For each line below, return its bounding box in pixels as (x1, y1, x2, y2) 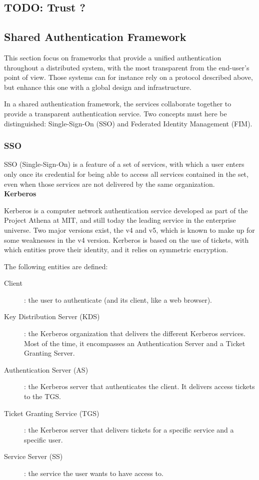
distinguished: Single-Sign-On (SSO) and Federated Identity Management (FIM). (4, 118, 252, 128)
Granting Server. (24, 348, 75, 358)
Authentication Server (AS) (4, 364, 88, 375)
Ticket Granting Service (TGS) (4, 408, 99, 418)
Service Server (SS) (4, 451, 63, 462)
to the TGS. (24, 391, 61, 402)
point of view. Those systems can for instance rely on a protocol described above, (4, 72, 253, 82)
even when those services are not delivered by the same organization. (4, 178, 215, 189)
